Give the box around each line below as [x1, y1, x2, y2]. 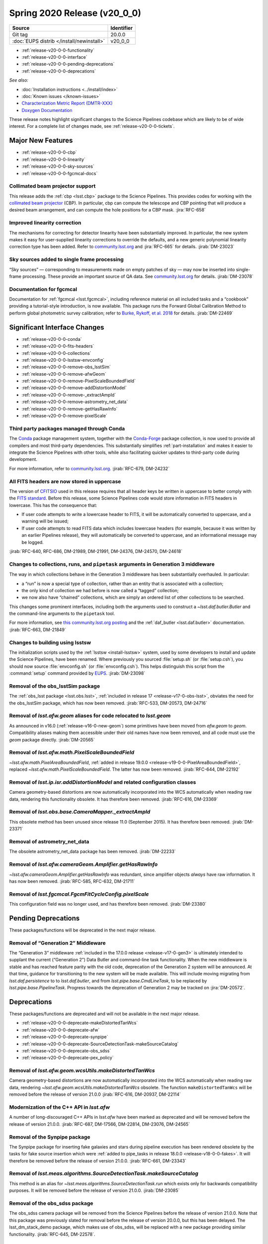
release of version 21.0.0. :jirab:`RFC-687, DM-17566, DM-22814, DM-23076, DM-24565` [9, 1121, 190, 1127]
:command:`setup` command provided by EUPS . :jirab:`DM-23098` [9, 670, 145, 676]
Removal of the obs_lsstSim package [9, 682, 100, 689]
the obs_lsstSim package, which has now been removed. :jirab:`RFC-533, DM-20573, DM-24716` [9, 700, 207, 706]
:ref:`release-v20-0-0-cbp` [21, 149, 77, 155]
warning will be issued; [21, 518, 69, 524]
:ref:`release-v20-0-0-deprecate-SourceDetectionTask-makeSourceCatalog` [21, 1040, 179, 1047]
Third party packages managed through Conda [9, 425, 125, 432]
